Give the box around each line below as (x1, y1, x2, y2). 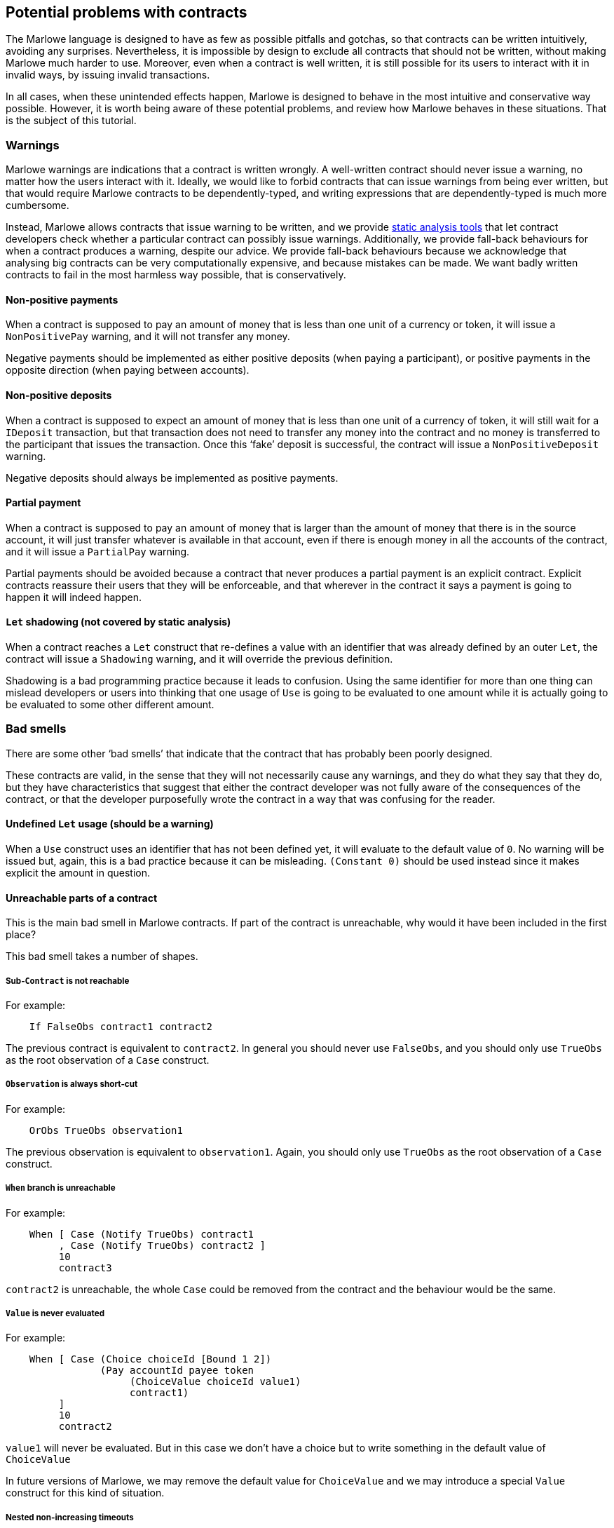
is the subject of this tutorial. (6, 114, 137, 127)
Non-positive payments (6, 293, 118, 306)
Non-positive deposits (6, 389, 112, 401)
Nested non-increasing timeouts (6, 1512, 134, 1522)
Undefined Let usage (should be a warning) (6, 818, 214, 830)
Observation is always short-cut (6, 1079, 138, 1090)
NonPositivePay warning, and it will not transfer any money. (6, 330, 290, 343)
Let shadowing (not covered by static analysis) (6, 616, 231, 628)
